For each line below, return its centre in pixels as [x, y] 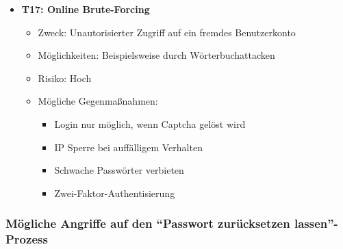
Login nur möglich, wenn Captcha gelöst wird [150, 123]
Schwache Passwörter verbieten [119, 170]
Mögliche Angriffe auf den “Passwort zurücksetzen [148, 223]
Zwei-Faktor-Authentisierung [115, 193]
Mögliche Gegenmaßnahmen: [98, 101]
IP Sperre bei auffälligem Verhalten [128, 147]
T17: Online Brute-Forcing [86, 9]
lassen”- [316, 223]
